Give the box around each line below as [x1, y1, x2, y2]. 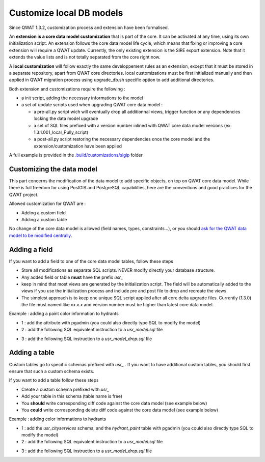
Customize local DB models [9, 7, 123, 18]
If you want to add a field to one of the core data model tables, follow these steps [9, 258, 174, 264]
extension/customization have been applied [33, 143, 122, 149]
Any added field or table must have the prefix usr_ [21, 274, 123, 280]
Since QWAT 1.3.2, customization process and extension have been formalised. [9, 25, 169, 30]
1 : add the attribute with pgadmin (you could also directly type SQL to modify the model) [21, 319, 201, 325]
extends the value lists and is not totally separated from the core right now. [9, 54, 160, 60]
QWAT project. [9, 192, 39, 198]
